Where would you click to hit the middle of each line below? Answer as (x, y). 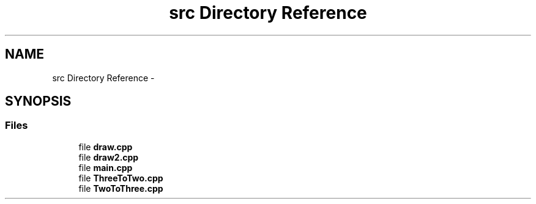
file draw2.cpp (109, 157)
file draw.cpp (106, 147)
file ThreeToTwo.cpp (121, 178)
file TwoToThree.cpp (121, 188)
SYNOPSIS (38, 101)
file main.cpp (106, 167)
